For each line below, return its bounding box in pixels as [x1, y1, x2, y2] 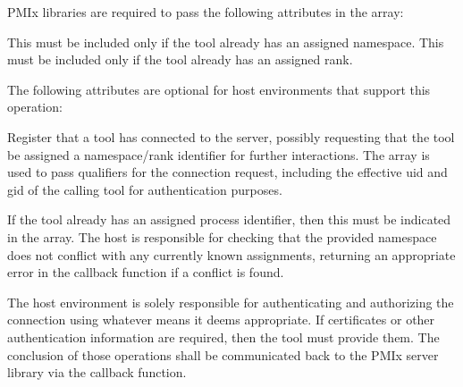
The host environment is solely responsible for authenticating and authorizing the [7, 292, 454, 311]
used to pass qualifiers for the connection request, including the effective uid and [7, 163, 448, 181]
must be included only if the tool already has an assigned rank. [7, 50, 353, 69]
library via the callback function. [7, 363, 187, 382]
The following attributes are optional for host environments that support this [7, 80, 431, 98]
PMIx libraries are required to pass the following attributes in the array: [7, 3, 404, 21]
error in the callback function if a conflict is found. [7, 263, 284, 282]
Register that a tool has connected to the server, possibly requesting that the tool [7, 127, 455, 146]
